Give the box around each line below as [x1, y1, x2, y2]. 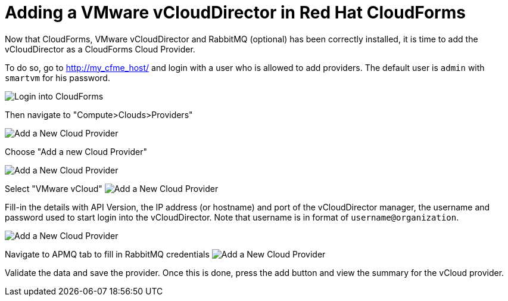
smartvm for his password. [5, 72, 110, 83]
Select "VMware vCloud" [5, 183, 102, 194]
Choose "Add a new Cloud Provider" [5, 146, 147, 157]
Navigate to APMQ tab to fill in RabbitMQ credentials [5, 249, 210, 259]
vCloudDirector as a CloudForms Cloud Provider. [5, 44, 195, 54]
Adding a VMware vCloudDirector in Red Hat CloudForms [5, 2, 466, 23]
